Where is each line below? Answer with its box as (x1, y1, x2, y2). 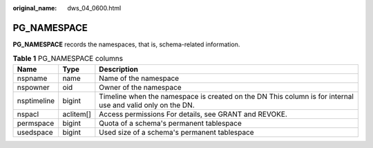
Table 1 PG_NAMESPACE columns (12, 54, 124, 64)
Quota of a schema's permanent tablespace (99, 118, 242, 128)
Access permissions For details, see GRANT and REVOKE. (99, 109, 288, 119)
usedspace (17, 127, 53, 137)
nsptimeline (17, 95, 55, 105)
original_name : (12, 4, 57, 12)
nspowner (17, 82, 50, 92)
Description (99, 64, 138, 74)
